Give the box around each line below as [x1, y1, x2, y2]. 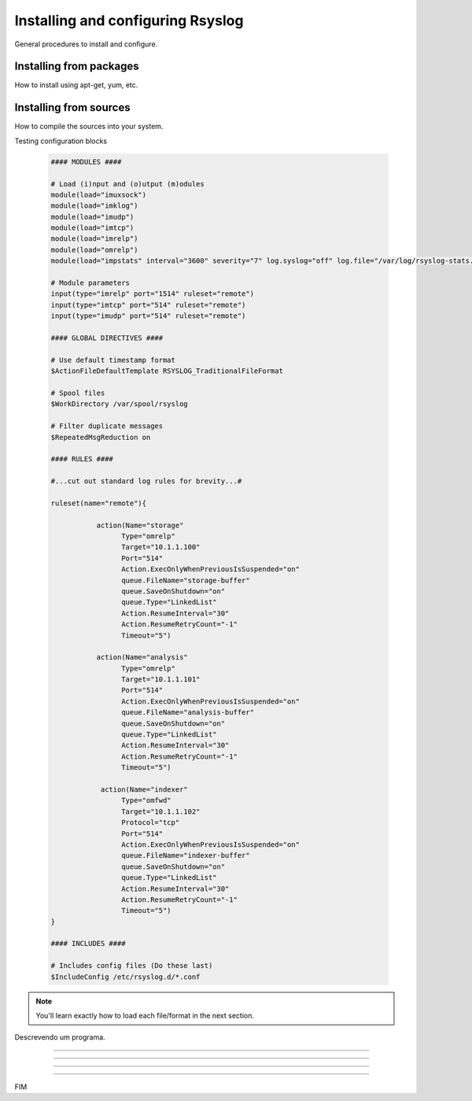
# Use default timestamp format [50, 355, 176, 364]
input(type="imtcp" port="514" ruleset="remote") [50, 300, 246, 309]
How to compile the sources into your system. [14, 122, 164, 131]
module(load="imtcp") [50, 224, 135, 232]
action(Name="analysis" [96, 653, 188, 662]
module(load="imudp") [50, 212, 135, 221]
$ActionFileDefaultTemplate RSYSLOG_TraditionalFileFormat [50, 367, 283, 375]
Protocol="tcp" [120, 818, 180, 827]
